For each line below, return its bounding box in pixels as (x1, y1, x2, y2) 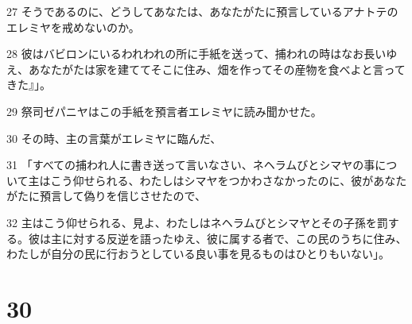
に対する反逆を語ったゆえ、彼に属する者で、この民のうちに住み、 (61, 229, 407, 246)
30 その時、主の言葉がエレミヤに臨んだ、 (6, 129, 222, 146)
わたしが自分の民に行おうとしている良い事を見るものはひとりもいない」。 (6, 245, 390, 262)
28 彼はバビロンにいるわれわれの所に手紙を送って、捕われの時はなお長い (6, 45, 387, 62)
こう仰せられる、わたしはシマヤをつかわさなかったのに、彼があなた (50, 172, 407, 188)
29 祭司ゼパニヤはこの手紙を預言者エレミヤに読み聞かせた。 (6, 102, 322, 119)
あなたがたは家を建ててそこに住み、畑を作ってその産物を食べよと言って (28, 60, 406, 77)
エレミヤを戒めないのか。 (6, 18, 140, 35)
